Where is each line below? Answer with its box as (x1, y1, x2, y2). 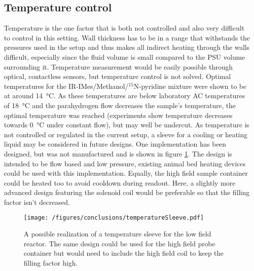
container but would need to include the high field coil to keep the (24, 248, 224, 258)
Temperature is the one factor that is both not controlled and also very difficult (4, 23, 245, 33)
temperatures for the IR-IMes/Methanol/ (4, 80, 129, 91)
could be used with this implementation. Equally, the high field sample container (4, 168, 248, 178)
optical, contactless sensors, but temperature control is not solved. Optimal (4, 71, 231, 81)
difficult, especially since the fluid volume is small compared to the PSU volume (4, 51, 245, 62)
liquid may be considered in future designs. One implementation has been (4, 139, 226, 149)
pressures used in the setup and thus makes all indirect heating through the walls (4, 42, 250, 52)
